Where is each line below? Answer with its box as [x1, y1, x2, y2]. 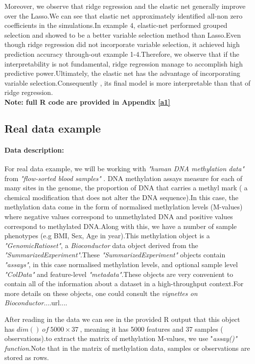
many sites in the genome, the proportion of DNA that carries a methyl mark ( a [4, 182, 248, 193]
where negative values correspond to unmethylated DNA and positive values [4, 211, 233, 222]
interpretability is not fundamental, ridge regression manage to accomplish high [4, 58, 243, 68]
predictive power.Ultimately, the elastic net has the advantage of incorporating [4, 68, 240, 78]
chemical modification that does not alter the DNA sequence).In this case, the [4, 192, 239, 202]
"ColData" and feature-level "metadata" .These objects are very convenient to [4, 269, 233, 279]
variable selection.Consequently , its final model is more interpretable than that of [4, 77, 251, 88]
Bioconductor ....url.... [4, 297, 68, 308]
